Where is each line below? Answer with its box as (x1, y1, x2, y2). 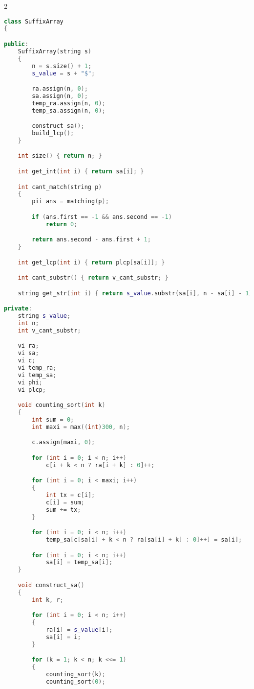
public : (4, 41, 29, 48)
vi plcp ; (18, 386, 46, 393)
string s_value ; (18, 312, 71, 320)
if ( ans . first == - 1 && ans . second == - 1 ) (32, 213, 172, 220)
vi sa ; (18, 350, 39, 357)
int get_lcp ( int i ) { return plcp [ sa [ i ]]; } (18, 259, 165, 266)
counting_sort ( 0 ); (45, 678, 106, 685)
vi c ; (18, 357, 36, 364)
